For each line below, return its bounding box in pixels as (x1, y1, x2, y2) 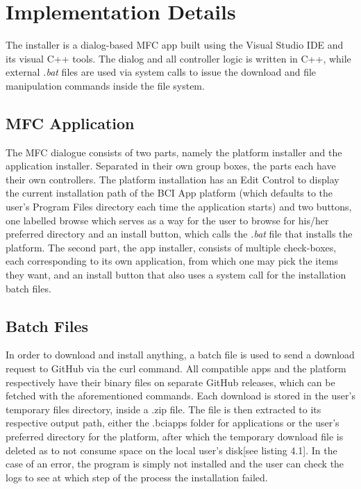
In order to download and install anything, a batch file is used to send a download (6, 347, 355, 362)
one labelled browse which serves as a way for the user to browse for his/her (6, 213, 329, 227)
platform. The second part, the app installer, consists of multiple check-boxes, (6, 240, 337, 254)
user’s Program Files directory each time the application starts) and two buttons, (6, 199, 352, 214)
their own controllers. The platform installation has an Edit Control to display (6, 172, 339, 186)
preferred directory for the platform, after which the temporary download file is (6, 429, 344, 443)
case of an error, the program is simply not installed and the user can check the (6, 456, 344, 471)
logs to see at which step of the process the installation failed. (6, 470, 268, 484)
